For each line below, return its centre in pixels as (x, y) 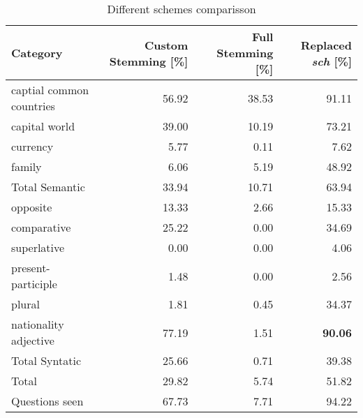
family (27, 166)
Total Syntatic (46, 360)
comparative (41, 227)
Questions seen (47, 401)
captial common (50, 90)
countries (33, 106)
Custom (166, 45)
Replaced (326, 45)
